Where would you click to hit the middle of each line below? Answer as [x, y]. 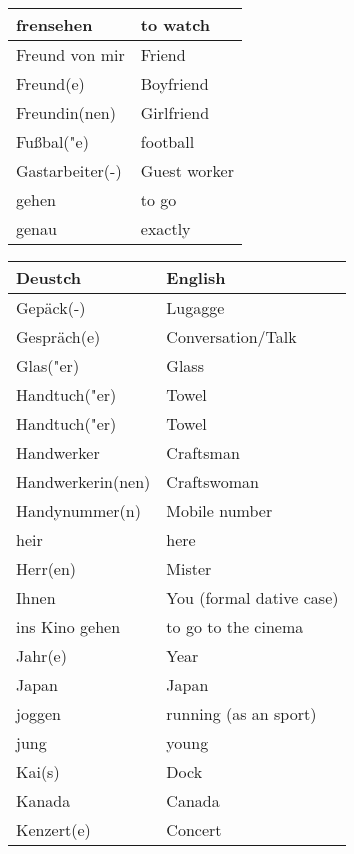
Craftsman [203, 452]
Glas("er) [48, 365]
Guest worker [187, 170]
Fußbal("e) [52, 141]
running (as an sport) [241, 713]
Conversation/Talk [231, 336]
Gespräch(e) [58, 336]
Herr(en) [46, 568]
